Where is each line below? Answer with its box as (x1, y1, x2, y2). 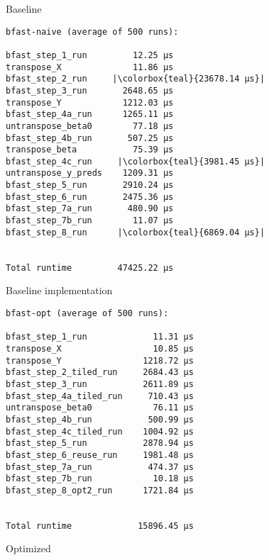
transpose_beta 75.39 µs (6, 145, 174, 155)
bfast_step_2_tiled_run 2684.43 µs (6, 367, 194, 378)
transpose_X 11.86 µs (6, 62, 174, 72)
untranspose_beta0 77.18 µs (6, 121, 174, 131)
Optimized (6, 541, 51, 556)
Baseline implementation (6, 283, 113, 298)
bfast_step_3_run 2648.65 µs (6, 85, 174, 96)
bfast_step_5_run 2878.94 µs (6, 438, 194, 449)
